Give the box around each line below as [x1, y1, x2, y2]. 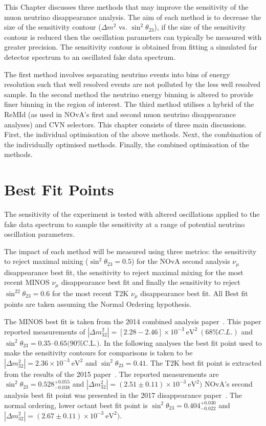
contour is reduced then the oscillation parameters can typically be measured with [4, 31, 262, 42]
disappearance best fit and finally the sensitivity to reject [61, 277, 240, 287]
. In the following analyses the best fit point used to [99, 337, 262, 348]
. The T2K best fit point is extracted [146, 357, 262, 368]
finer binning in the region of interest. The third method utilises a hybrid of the [4, 99, 254, 109]
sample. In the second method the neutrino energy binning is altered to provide [4, 88, 253, 99]
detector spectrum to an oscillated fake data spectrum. [4, 51, 176, 62]
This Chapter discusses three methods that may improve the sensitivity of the [4, 2, 249, 12]
